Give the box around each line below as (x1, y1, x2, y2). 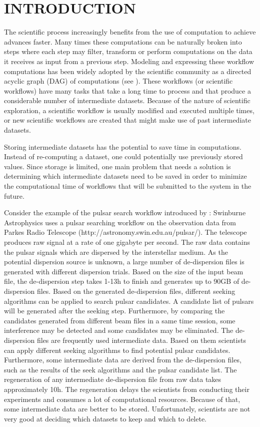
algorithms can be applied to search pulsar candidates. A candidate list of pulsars (4, 295, 254, 306)
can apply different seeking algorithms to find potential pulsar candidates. (4, 344, 230, 355)
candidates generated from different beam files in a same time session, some (4, 315, 235, 325)
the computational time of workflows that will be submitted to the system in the (4, 181, 251, 191)
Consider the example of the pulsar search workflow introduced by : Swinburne (4, 207, 246, 218)
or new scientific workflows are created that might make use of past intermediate (4, 115, 251, 125)
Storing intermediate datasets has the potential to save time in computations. (4, 141, 241, 152)
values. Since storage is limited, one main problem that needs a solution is (4, 161, 231, 171)
